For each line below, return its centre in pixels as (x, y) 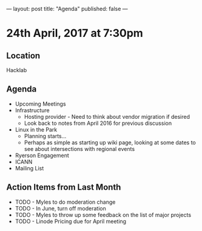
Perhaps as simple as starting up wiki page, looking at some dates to (110, 142)
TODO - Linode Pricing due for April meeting (70, 221)
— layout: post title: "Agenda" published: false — (67, 9)
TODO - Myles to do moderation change (65, 202)
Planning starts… (45, 136)
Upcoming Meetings (40, 104)
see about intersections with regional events (79, 149)
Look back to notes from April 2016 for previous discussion (98, 123)
